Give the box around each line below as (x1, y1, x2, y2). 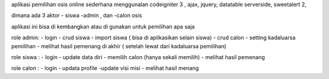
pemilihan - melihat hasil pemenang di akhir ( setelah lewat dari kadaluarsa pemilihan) (11, 42, 227, 49)
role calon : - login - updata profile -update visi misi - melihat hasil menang (11, 65, 199, 72)
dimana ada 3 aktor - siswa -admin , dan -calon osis (11, 12, 143, 19)
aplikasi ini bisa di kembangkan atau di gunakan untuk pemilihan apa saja (11, 23, 195, 30)
